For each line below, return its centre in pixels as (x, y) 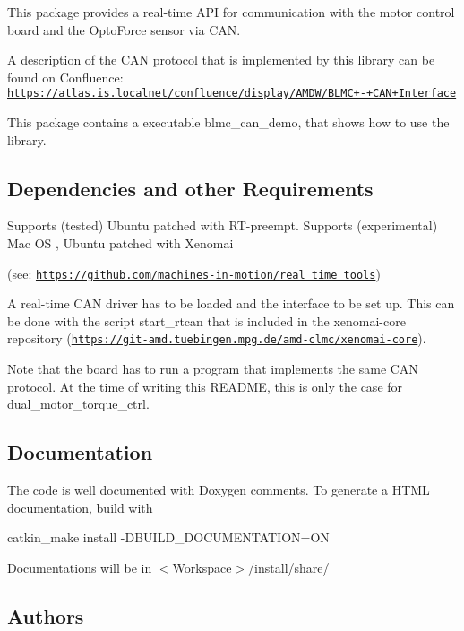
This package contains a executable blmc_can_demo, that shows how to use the (228, 122)
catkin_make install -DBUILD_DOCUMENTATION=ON (168, 537)
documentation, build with (80, 507)
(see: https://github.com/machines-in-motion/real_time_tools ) (194, 273)
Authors (46, 615)
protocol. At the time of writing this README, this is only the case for (205, 386)
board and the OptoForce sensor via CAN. (124, 29)
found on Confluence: (65, 77)
